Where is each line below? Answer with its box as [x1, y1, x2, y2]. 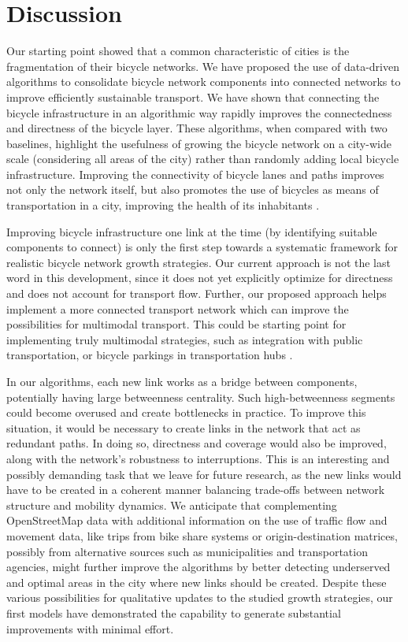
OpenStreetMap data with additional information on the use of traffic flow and [6, 512, 388, 529]
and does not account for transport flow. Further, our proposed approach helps [6, 285, 387, 302]
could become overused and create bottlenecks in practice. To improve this [6, 404, 366, 421]
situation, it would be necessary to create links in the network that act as [6, 419, 361, 436]
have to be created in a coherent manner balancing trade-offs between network [6, 481, 385, 498]
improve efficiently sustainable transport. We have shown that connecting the [6, 88, 380, 105]
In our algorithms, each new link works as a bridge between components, [6, 373, 358, 389]
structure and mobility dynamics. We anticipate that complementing [6, 496, 337, 513]
